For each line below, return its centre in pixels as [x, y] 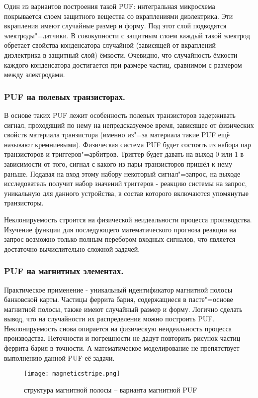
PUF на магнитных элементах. [64, 271]
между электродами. [35, 74]
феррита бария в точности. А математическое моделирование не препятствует [122, 348]
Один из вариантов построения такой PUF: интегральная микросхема [110, 6]
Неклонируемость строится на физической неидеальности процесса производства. [128, 219]
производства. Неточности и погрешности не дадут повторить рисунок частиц [122, 338]
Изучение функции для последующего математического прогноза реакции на [120, 229]
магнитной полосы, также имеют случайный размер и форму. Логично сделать [123, 309]
